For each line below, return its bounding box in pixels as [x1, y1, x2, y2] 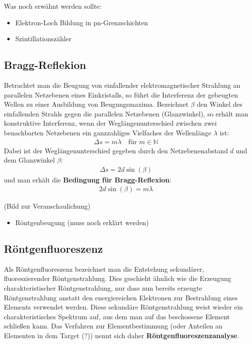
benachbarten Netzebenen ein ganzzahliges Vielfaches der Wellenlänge [4, 127, 211, 137]
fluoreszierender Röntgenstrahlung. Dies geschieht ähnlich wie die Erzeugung [4, 273, 231, 283]
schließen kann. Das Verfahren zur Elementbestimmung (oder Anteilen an [4, 321, 223, 331]
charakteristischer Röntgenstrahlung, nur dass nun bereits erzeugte [4, 283, 202, 293]
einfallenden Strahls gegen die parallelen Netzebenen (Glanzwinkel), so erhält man [4, 108, 248, 118]
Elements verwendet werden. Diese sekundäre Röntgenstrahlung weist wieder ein [4, 302, 243, 312]
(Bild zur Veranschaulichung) [4, 201, 91, 211]
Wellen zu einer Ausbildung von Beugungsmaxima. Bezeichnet [4, 99, 189, 109]
